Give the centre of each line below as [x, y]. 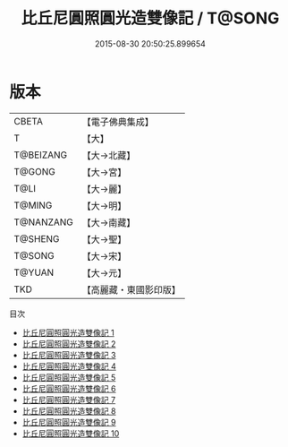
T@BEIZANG [41, 155]
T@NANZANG [44, 222]
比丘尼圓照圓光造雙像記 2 [69, 344]
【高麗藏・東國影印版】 [131, 289]
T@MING [33, 205]
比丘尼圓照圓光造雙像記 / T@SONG [150, 18]
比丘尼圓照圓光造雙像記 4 [69, 366]
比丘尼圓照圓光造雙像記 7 [69, 400]
